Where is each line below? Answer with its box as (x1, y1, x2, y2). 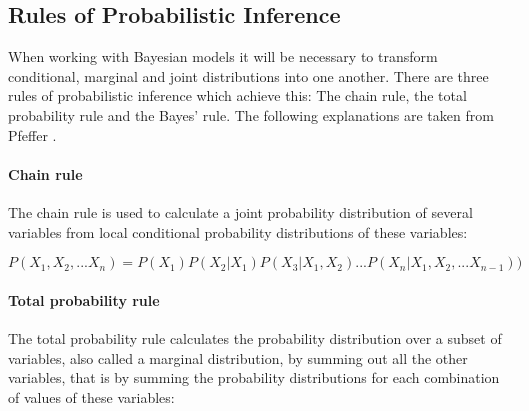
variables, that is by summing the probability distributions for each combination (8, 367, 500, 388)
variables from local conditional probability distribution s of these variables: (8, 221, 468, 242)
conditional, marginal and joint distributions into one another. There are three (8, 65, 489, 86)
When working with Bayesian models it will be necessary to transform (8, 46, 438, 67)
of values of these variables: (8, 386, 175, 407)
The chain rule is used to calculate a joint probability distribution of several (8, 201, 473, 222)
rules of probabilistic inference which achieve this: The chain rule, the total (8, 85, 467, 106)
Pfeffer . (8, 124, 57, 145)
